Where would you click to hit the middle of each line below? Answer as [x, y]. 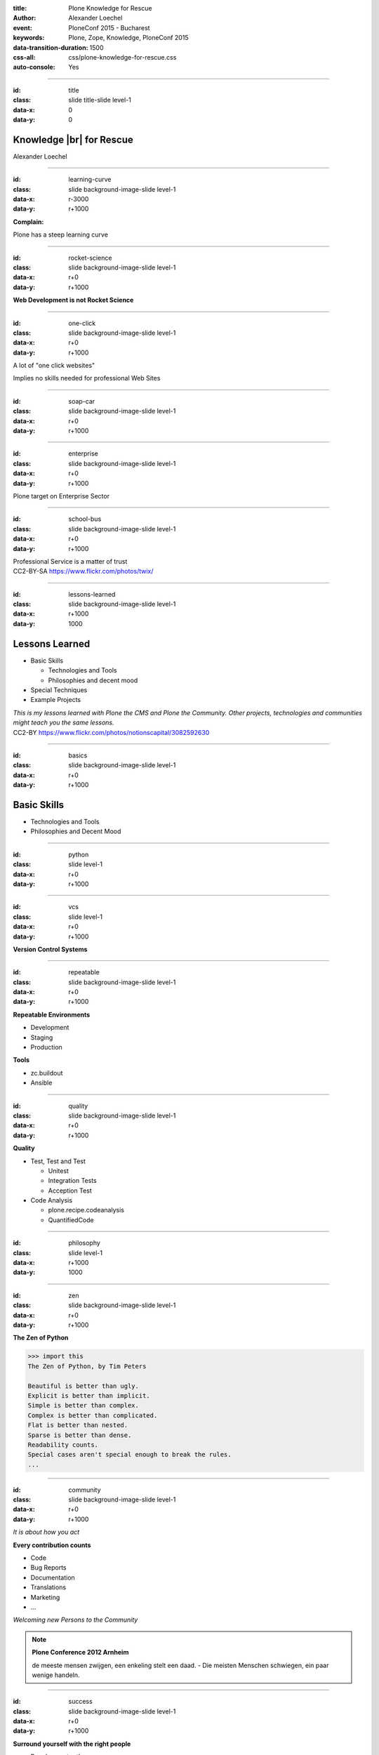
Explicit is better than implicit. [89, 1396]
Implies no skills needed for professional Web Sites [87, 378]
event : [23, 27]
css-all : [24, 57]
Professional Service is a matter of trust [70, 561]
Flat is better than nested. [78, 1425]
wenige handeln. [56, 1675]
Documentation [53, 1577]
